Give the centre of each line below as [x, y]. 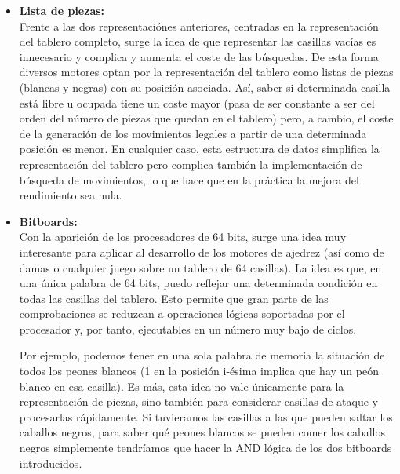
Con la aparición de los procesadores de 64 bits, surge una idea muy [183, 237]
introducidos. [51, 463]
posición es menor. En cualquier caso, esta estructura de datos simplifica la [199, 149]
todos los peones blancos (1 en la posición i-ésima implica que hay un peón [199, 371]
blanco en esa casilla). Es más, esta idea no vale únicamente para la [182, 386]
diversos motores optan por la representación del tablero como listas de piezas [206, 72]
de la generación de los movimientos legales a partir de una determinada [193, 133]
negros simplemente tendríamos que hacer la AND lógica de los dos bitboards [205, 448]
